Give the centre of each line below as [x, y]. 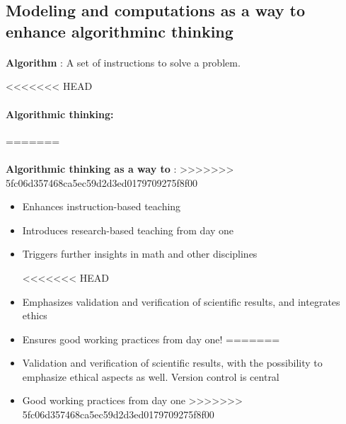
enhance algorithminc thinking [120, 31]
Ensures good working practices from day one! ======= [151, 339]
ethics [35, 315]
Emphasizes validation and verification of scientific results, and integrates [181, 301]
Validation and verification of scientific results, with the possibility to [172, 363]
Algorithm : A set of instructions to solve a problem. [123, 62]
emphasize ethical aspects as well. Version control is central [151, 376]
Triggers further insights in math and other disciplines [140, 254]
